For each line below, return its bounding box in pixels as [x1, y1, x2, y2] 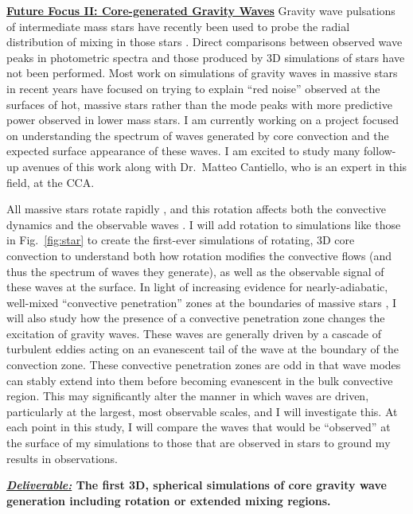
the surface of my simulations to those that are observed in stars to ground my [6, 434, 391, 451]
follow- [364, 142, 396, 159]
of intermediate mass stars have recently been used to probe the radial [6, 18, 350, 34]
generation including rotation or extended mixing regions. [6, 492, 331, 508]
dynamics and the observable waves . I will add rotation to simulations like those [6, 216, 401, 232]
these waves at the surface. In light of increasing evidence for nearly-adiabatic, [6, 278, 388, 295]
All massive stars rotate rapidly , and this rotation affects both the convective [6, 201, 386, 217]
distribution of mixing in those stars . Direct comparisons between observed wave [6, 33, 403, 50]
